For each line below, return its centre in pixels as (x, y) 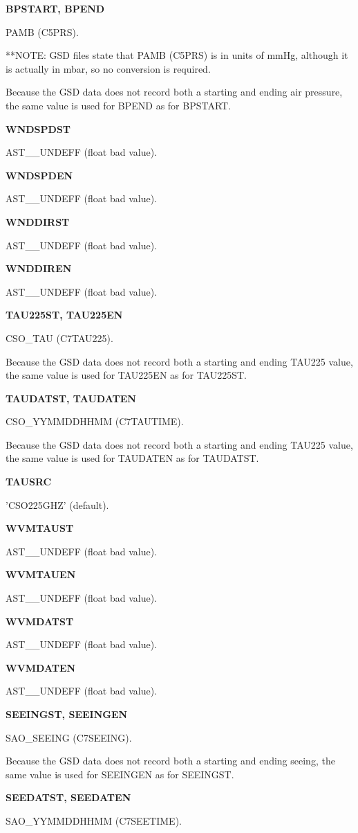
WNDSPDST (38, 128)
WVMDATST (40, 621)
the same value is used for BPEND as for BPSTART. (119, 105)
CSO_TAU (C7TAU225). (59, 338)
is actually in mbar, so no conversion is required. (108, 68)
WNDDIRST (38, 221)
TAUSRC (29, 482)
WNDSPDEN (39, 175)
